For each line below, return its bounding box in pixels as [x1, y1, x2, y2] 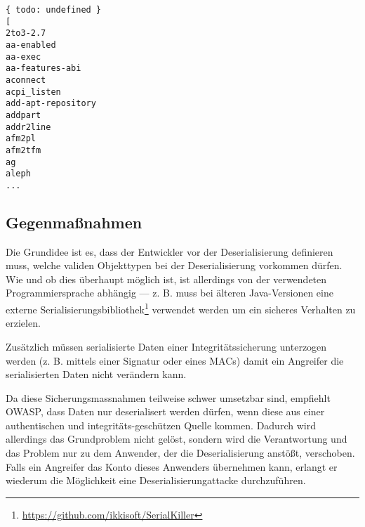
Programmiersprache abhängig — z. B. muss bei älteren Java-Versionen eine [6, 285, 333, 300]
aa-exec [6, 51, 41, 62]
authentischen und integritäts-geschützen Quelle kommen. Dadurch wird [6, 417, 316, 432]
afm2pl [6, 134, 36, 144]
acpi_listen [6, 86, 61, 97]
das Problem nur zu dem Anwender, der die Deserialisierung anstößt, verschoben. [6, 445, 355, 460]
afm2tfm [6, 145, 41, 155]
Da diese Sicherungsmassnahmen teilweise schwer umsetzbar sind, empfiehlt [6, 390, 331, 405]
